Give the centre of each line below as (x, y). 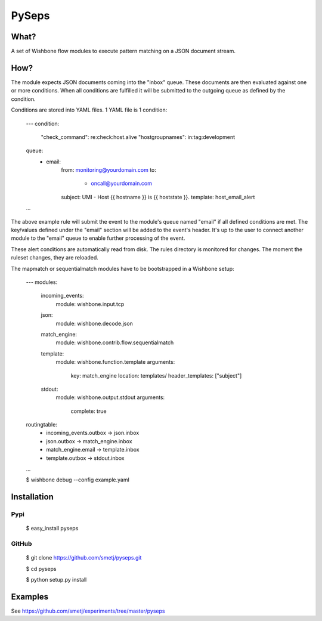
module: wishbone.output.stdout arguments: (110, 397)
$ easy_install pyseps (52, 529)
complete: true (89, 411)
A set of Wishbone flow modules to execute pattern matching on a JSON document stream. (123, 51)
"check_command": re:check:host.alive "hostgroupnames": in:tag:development (138, 137)
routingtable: (42, 425)
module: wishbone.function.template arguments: (115, 362)
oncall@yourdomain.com (121, 183)
